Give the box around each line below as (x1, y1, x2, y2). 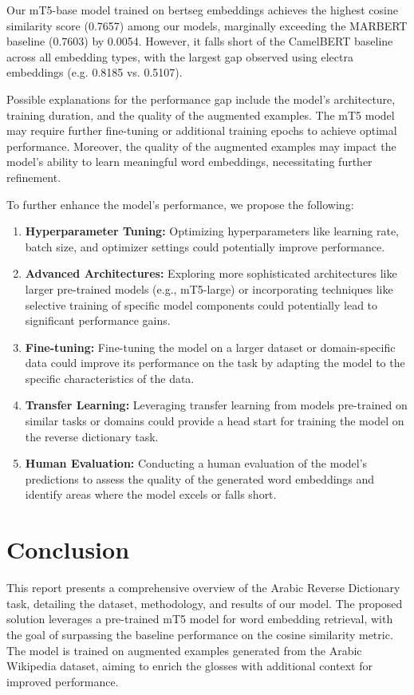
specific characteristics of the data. (25, 369, 195, 386)
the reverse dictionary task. (25, 428, 159, 444)
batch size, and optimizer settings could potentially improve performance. (25, 238, 385, 255)
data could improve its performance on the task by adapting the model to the (25, 354, 405, 371)
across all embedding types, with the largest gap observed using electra (6, 48, 353, 65)
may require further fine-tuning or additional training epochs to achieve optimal (6, 122, 397, 139)
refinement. (6, 168, 61, 185)
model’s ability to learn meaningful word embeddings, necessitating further (6, 153, 373, 170)
